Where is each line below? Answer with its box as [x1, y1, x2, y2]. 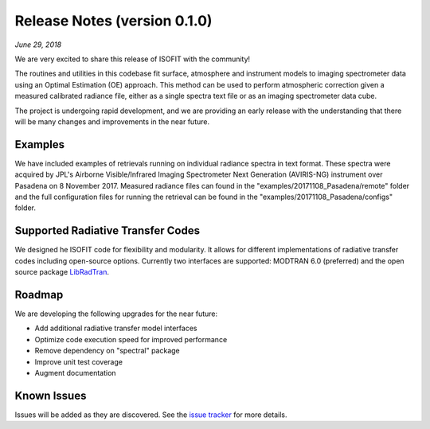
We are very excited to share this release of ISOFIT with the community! [14, 54, 251, 64]
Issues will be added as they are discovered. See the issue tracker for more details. [14, 410, 287, 419]
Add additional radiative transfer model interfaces [34, 323, 197, 333]
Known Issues [14, 388, 87, 402]
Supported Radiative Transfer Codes [14, 224, 201, 238]
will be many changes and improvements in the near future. [14, 116, 210, 127]
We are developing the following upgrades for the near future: [14, 309, 218, 318]
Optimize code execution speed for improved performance [34, 334, 228, 344]
